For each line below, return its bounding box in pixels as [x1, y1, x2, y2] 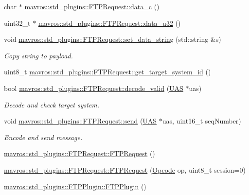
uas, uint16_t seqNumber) [162, 116, 241, 126]
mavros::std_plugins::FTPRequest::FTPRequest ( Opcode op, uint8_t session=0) [4, 164, 246, 175]
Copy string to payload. [4, 50, 73, 60]
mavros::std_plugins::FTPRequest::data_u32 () [38, 18, 181, 28]
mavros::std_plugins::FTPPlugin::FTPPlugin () [4, 181, 146, 191]
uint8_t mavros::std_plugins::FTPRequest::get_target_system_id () [4, 67, 211, 77]
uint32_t [4, 18, 31, 28]
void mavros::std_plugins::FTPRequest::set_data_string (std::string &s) [4, 34, 221, 44]
